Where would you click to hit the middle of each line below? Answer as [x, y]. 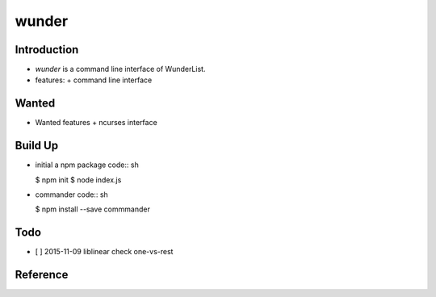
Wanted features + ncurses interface [96, 123]
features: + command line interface [94, 80]
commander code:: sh [71, 195]
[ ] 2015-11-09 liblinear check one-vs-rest [104, 252]
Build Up [37, 146]
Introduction [47, 50]
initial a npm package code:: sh [87, 165]
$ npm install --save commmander [93, 209]
